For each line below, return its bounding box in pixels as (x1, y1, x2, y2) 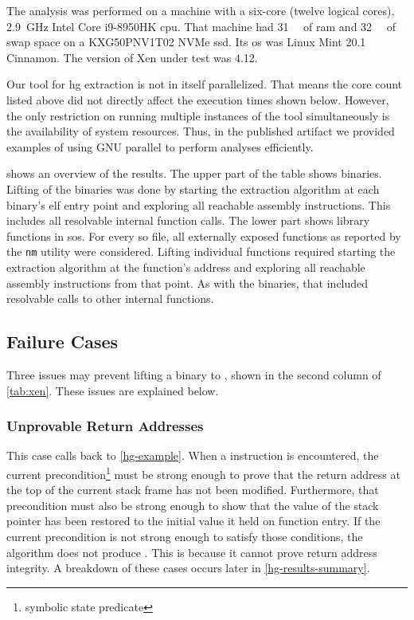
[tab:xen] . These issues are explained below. (6, 382, 219, 398)
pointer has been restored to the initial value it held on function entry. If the (6, 512, 381, 529)
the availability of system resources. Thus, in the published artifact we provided (6, 123, 395, 139)
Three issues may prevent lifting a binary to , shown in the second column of (6, 366, 381, 383)
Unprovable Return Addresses (6, 416, 204, 436)
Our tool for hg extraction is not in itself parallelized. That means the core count (6, 76, 403, 92)
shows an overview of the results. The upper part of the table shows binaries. (6, 165, 382, 182)
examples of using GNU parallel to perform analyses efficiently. (6, 138, 314, 155)
